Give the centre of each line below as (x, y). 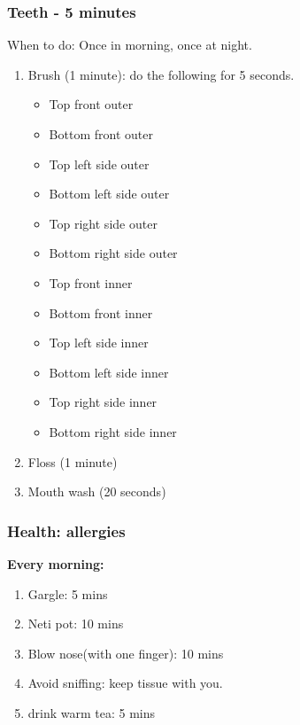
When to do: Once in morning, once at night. (130, 45)
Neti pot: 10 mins (76, 624)
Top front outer (91, 104)
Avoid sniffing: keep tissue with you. (125, 683)
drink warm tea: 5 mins (92, 712)
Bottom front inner (101, 312)
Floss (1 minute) (73, 461)
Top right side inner (103, 402)
